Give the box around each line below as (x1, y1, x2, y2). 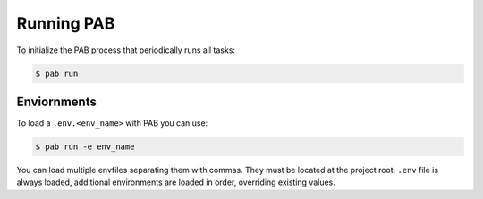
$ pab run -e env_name (35, 142, 135, 152)
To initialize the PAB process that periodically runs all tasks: (16, 45, 236, 55)
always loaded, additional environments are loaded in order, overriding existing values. (16, 177, 335, 187)
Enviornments (16, 94, 97, 109)
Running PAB (16, 13, 115, 33)
